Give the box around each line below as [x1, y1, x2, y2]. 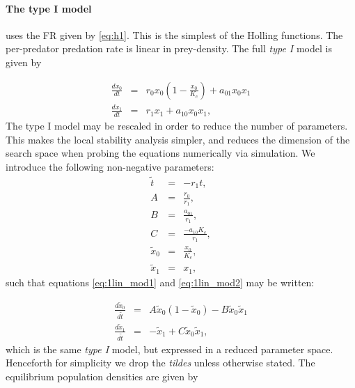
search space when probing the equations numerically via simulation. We [6, 146, 315, 160]
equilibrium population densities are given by [6, 369, 198, 384]
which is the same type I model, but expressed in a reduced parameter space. [6, 341, 333, 356]
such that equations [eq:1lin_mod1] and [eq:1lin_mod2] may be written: [6, 274, 315, 289]
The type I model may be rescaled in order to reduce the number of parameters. [6, 118, 348, 133]
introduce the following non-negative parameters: [6, 159, 214, 173]
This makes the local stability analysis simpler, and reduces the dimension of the [6, 132, 350, 146]
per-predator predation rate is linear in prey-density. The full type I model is [6, 41, 332, 56]
